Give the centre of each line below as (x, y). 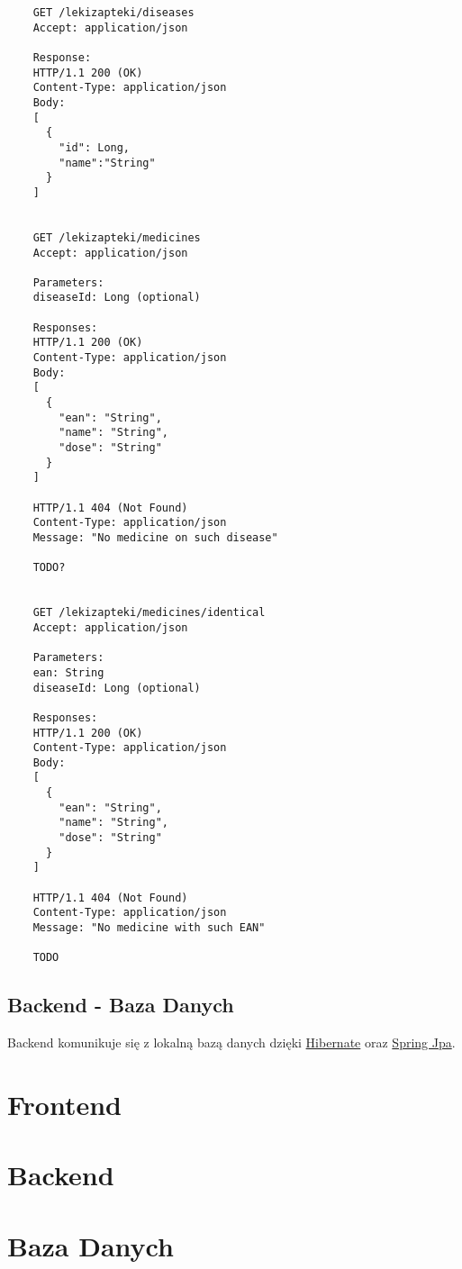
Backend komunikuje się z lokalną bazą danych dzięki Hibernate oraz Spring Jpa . (231, 1042)
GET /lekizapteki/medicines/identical (149, 613)
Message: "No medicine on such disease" (155, 537)
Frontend (65, 1104)
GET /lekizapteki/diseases (113, 13)
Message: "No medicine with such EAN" (149, 928)
